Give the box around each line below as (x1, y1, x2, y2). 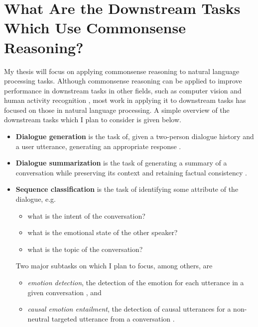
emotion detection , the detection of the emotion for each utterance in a (27, 277, 244, 287)
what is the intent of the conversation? (27, 210, 145, 221)
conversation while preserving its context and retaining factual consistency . (15, 167, 247, 177)
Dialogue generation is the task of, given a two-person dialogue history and (15, 131, 254, 142)
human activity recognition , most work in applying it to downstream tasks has (4, 95, 246, 105)
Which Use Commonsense (4, 17, 186, 38)
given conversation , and (27, 287, 102, 297)
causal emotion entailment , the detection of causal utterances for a (27, 304, 231, 314)
